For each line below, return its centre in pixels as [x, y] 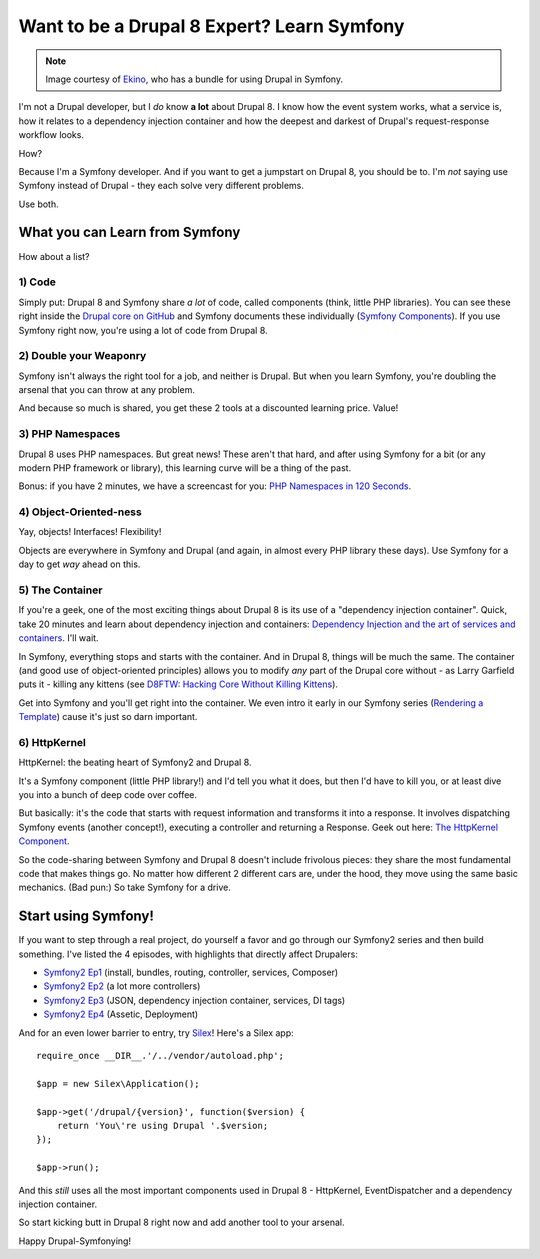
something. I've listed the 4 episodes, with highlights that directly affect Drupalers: [188, 954]
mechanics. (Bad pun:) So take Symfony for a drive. [125, 887]
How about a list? [54, 256]
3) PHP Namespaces [69, 434]
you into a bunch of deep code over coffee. [108, 795]
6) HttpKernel [52, 742]
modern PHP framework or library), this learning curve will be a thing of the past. [185, 467]
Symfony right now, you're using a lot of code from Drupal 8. [143, 330]
